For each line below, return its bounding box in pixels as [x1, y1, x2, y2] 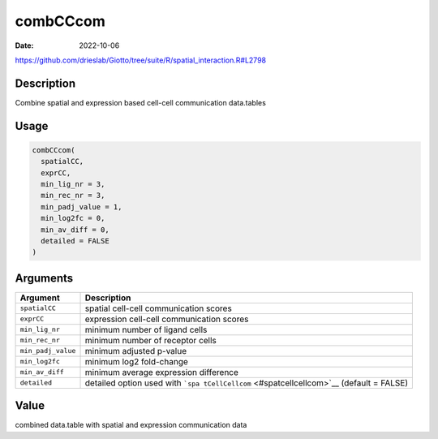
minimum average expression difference [84, 366, 239, 377]
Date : [15, 41, 34, 50]
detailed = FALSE [41, 236, 109, 245]
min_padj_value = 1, [41, 202, 122, 211]
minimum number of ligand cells [84, 324, 208, 335]
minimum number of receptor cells [84, 334, 217, 346]
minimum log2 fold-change [84, 355, 188, 367]
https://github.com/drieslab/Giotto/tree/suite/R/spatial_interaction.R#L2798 [15, 55, 267, 65]
